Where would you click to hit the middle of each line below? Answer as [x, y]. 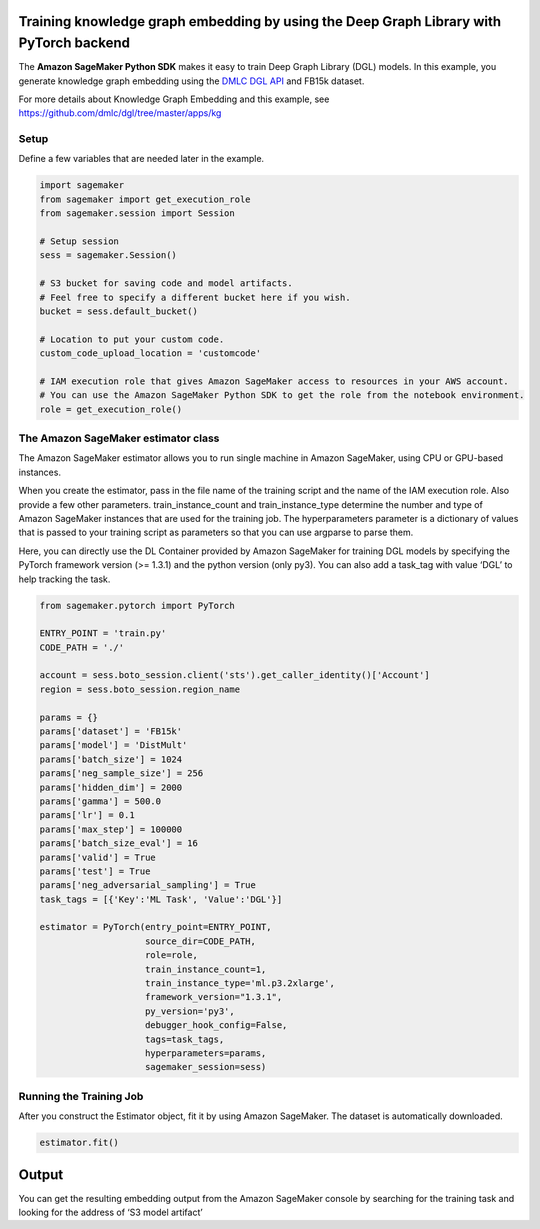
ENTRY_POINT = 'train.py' [103, 633]
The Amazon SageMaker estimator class [119, 438]
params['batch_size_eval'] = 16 [119, 843]
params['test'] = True [95, 871]
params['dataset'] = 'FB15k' [111, 731]
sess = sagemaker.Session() [108, 255]
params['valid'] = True [98, 857]
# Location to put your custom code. [132, 339]
